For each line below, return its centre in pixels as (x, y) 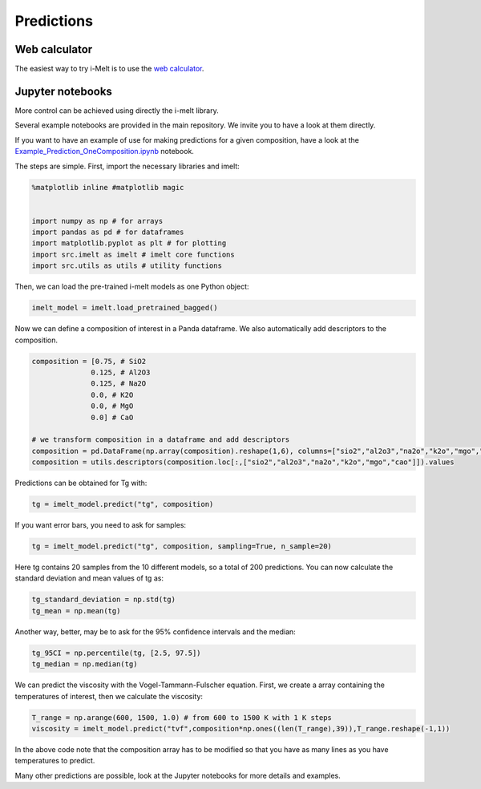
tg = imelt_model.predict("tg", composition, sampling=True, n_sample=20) (182, 546)
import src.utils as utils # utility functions (127, 266)
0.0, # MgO (112, 406)
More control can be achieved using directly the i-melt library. (117, 110)
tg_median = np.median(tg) (85, 664)
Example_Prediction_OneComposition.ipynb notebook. (104, 152)
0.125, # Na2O (119, 384)
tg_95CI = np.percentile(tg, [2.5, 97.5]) (116, 653)
